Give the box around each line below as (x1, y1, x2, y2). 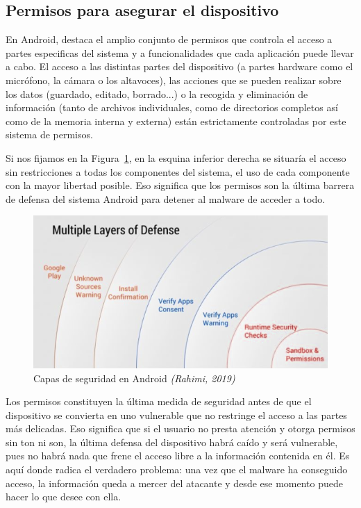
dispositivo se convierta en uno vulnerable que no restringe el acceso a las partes (6, 407, 347, 422)
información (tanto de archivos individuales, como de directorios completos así (6, 100, 338, 115)
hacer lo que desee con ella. (6, 489, 121, 504)
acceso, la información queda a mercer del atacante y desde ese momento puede (6, 475, 343, 490)
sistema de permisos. (6, 127, 93, 142)
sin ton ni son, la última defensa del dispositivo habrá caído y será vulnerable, (6, 434, 338, 449)
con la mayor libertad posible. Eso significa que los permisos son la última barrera (6, 178, 355, 192)
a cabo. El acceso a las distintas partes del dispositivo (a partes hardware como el (6, 59, 353, 74)
